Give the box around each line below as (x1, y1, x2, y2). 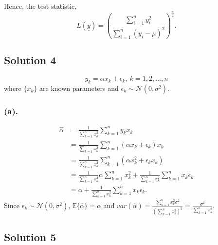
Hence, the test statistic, (4, 1, 77, 11)
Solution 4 (4, 52, 56, 68)
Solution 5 (4, 229, 56, 244)
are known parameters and (39, 83, 119, 93)
